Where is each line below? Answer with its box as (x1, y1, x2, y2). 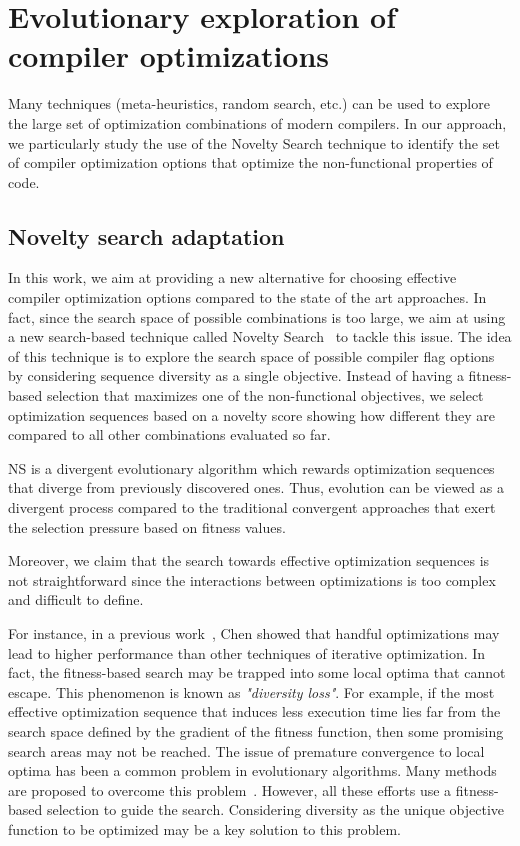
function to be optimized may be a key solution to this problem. (8, 818, 401, 839)
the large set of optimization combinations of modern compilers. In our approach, (8, 112, 507, 133)
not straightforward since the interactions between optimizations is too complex (8, 569, 496, 590)
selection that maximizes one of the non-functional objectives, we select (46, 385, 484, 406)
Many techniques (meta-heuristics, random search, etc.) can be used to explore (8, 93, 490, 114)
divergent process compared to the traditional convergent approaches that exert (8, 497, 496, 518)
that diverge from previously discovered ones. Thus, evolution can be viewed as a (8, 477, 504, 498)
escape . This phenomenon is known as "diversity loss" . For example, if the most (8, 681, 495, 702)
